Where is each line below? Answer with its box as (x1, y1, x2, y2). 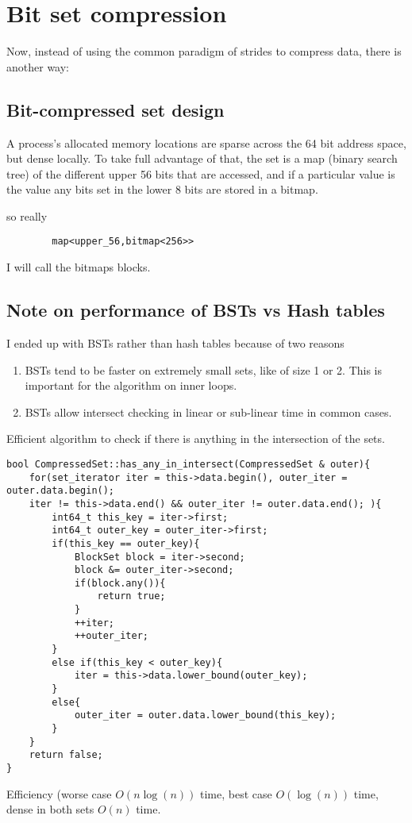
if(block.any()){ (74, 577, 166, 589)
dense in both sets (6, 801, 94, 817)
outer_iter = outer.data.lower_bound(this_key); (74, 710, 337, 721)
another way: (6, 58, 69, 75)
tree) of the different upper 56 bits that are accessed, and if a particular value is (6, 165, 395, 182)
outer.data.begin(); (6, 485, 115, 497)
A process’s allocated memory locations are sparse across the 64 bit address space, (6, 134, 406, 151)
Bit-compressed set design (6, 97, 225, 121)
